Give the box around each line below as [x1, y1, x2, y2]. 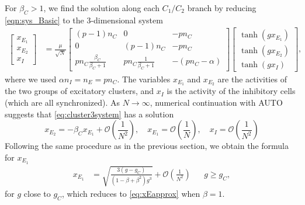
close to [23, 187, 51, 200]
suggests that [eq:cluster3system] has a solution [5, 107, 174, 120]
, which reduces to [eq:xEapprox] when [61, 187, 200, 200]
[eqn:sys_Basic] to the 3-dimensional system [5, 13, 163, 26]
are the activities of [217, 72, 287, 85]
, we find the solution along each [43, 2, 160, 13]
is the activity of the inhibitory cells [167, 85, 296, 97]
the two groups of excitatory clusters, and [5, 85, 154, 97]
